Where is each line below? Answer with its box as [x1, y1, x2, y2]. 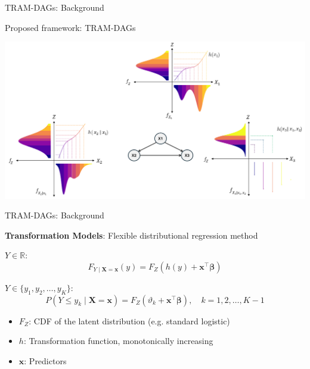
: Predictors [24, 354, 67, 367]
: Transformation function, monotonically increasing [23, 334, 213, 347]
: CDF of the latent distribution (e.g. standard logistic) [29, 314, 230, 327]
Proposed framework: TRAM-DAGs [5, 21, 136, 33]
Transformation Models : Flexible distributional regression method [5, 229, 258, 241]
